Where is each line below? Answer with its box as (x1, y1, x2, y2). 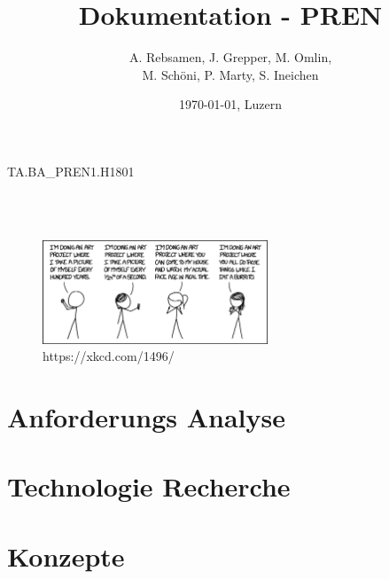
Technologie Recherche (7, 468, 291, 505)
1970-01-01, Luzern (178, 95, 283, 113)
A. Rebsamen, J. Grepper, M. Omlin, (128, 48, 332, 67)
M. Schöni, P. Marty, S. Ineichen (142, 65, 319, 83)
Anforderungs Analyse (7, 399, 285, 435)
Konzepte (7, 537, 125, 574)
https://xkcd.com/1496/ (43, 347, 175, 365)
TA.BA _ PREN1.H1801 (7, 161, 135, 180)
